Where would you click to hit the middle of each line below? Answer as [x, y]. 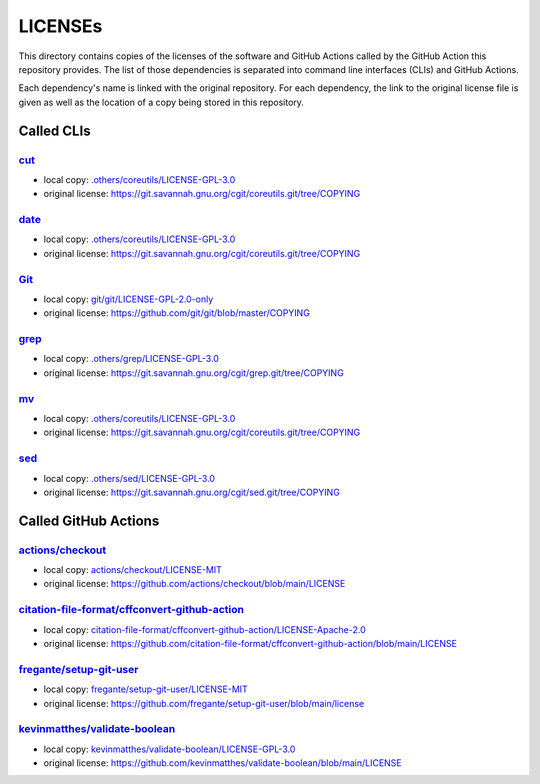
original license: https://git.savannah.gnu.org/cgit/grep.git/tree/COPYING [193, 372]
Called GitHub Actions [89, 520]
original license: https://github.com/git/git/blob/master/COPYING [176, 313]
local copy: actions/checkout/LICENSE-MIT [132, 570]
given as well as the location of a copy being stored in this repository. [161, 102]
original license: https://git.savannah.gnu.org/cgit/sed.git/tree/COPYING [191, 492]
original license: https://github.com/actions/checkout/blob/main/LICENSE [194, 584]
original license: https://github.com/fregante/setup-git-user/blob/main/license [204, 703]
